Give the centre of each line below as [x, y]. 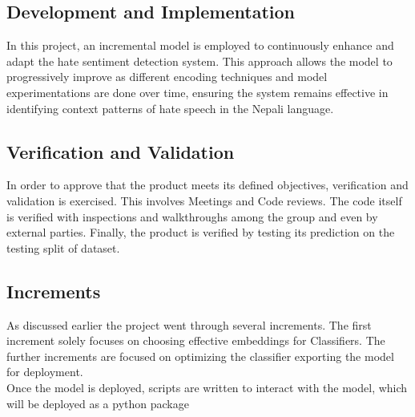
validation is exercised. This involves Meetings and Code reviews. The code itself [204, 200]
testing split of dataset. [63, 247]
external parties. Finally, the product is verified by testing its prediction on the [201, 232]
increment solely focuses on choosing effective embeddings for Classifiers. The [196, 340]
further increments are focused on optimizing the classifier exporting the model [200, 356]
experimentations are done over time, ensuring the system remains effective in [197, 92]
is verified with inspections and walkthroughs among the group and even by [192, 216]
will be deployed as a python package [98, 403]
